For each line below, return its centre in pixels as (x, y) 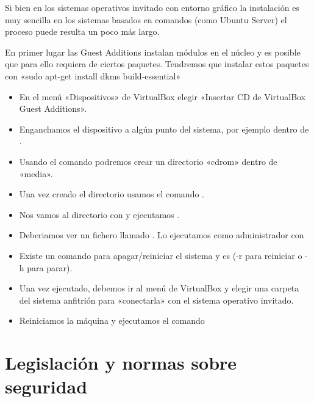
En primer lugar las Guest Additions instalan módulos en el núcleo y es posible (153, 52)
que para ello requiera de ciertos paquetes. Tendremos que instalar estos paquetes (157, 64)
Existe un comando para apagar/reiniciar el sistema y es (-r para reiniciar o (161, 255)
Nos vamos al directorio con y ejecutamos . (99, 214)
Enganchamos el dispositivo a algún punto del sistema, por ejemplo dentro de (164, 129)
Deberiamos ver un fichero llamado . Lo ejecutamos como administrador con (162, 235)
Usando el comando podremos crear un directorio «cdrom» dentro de (148, 161)
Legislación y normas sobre (121, 363)
